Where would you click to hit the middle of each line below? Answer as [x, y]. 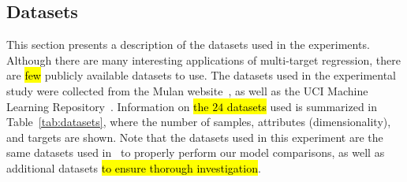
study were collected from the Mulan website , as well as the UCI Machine [187, 90]
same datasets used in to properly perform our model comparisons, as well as [196, 152]
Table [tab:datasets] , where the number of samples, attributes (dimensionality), [199, 122]
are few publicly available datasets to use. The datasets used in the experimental [202, 75]
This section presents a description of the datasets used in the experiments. [188, 45]
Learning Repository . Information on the [108, 106]
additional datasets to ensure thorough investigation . [134, 167]
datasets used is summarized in [302, 106]
